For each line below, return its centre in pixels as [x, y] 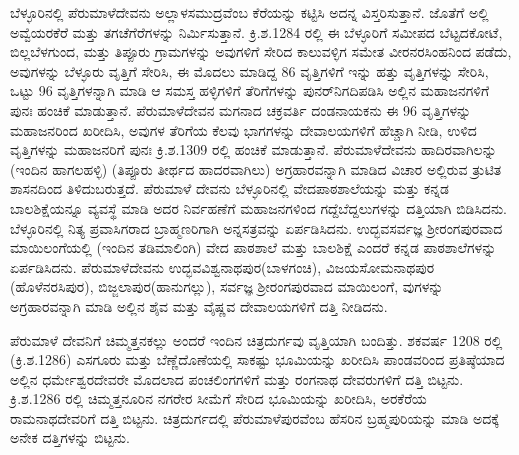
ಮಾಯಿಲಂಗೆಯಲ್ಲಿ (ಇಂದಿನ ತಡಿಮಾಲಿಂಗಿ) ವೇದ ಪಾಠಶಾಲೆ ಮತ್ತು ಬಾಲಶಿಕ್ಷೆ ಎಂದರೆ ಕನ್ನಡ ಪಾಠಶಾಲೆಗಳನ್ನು [253, 247]
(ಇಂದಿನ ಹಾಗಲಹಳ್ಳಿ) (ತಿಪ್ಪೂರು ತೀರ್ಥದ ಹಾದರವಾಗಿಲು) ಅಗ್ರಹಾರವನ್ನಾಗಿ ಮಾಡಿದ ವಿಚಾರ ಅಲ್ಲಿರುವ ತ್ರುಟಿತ [256, 168]
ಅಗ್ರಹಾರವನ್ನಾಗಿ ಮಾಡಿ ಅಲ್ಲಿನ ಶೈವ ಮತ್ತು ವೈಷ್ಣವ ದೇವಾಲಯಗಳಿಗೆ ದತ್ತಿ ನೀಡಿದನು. [199, 305]
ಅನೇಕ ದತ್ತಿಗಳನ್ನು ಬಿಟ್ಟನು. [70, 437]
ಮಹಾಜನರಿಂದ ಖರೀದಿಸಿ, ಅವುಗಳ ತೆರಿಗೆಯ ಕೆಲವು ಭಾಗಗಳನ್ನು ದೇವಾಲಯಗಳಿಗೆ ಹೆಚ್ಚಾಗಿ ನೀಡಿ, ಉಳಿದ [243, 129]
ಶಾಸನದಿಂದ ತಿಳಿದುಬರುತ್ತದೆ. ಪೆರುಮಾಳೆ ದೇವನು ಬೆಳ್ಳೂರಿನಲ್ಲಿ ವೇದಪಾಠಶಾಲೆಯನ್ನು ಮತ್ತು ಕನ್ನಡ [229, 188]
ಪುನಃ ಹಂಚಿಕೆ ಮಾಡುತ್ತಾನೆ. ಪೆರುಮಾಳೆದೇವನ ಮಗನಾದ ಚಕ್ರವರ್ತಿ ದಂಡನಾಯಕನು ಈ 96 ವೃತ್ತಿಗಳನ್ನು [241, 109]
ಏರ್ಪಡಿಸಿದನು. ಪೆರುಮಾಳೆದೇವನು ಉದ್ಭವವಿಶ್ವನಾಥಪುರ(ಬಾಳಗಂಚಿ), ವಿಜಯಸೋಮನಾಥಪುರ [222, 266]
